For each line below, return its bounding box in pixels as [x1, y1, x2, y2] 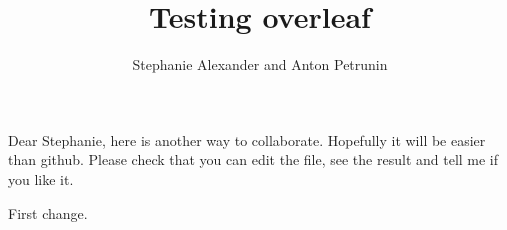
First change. [8, 202, 88, 223]
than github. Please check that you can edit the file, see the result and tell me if [8, 149, 499, 170]
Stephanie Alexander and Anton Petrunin [132, 54, 388, 75]
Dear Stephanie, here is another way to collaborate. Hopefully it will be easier [8, 129, 486, 150]
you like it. [8, 168, 74, 189]
